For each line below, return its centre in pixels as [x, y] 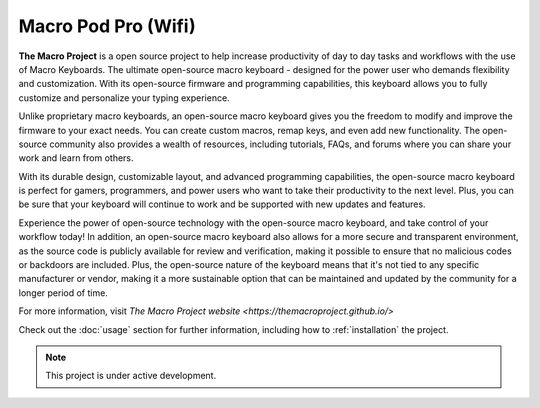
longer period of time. [63, 292]
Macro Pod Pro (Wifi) [107, 26]
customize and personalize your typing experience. [124, 97]
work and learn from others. [76, 158]
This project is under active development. [131, 376]
